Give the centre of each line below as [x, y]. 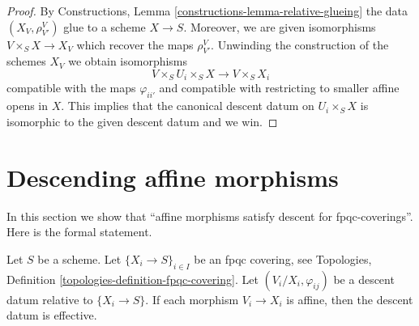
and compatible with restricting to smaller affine [279, 88]
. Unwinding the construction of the [300, 44]
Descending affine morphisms [173, 177]
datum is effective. [52, 315]
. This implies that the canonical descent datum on [188, 106]
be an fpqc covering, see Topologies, [283, 258]
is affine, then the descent [350, 299]
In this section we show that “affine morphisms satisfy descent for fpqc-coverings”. [210, 216]
